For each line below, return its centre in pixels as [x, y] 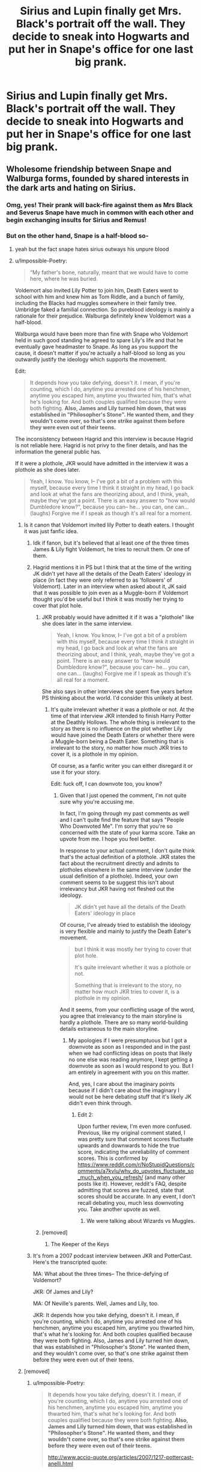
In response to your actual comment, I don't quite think [127, 850]
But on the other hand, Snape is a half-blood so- [77, 236]
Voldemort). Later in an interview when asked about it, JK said [109, 586]
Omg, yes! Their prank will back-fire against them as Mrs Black [100, 205]
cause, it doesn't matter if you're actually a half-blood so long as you [100, 353]
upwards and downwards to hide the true [128, 1145]
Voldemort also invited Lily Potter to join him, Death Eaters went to [97, 290]
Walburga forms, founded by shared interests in [97, 178]
